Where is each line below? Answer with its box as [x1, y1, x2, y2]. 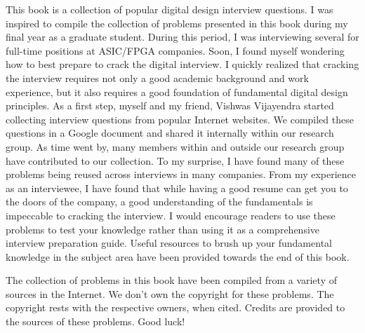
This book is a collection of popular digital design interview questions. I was [6, 2, 333, 16]
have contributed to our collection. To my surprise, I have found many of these [6, 153, 345, 168]
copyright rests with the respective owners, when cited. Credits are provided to [6, 300, 345, 315]
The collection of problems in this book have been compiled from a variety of [6, 273, 337, 287]
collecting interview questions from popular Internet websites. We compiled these [6, 111, 354, 126]
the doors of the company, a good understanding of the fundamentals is [6, 194, 313, 209]
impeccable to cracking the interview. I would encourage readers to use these [6, 208, 336, 222]
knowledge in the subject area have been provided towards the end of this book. [6, 249, 350, 264]
